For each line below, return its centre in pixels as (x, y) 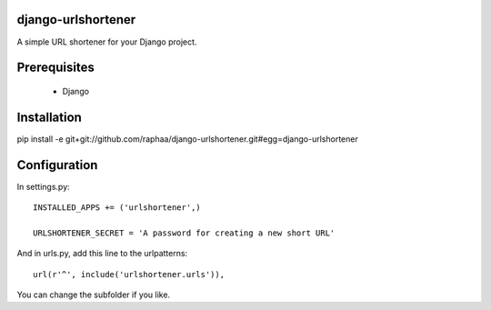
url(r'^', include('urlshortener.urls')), (129, 274)
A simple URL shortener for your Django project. (107, 42)
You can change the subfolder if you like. (94, 295)
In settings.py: (43, 186)
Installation (49, 117)
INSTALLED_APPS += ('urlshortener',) (117, 208)
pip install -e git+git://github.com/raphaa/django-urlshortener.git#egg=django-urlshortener (187, 139)
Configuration (57, 165)
